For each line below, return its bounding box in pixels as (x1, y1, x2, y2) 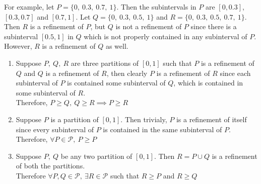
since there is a (190, 21, 237, 32)
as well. (105, 41, 128, 51)
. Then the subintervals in (116, 2, 197, 12)
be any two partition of (60, 150, 133, 161)
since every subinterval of (16, 124, 94, 134)
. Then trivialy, (120, 114, 167, 124)
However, (4, 41, 32, 51)
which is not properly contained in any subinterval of (84, 31, 247, 41)
